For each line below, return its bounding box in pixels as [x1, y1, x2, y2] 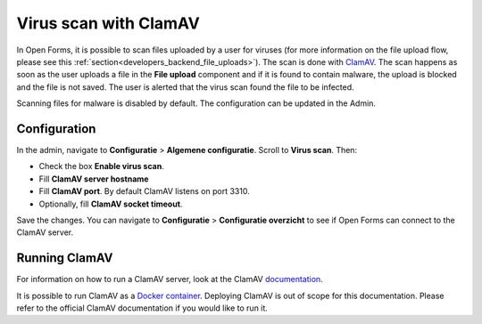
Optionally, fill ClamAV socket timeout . [38, 198, 183, 209]
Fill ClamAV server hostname [38, 174, 149, 184]
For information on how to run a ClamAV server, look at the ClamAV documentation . [16, 274, 323, 285]
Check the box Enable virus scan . [38, 161, 164, 172]
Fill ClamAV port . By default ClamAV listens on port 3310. [38, 186, 250, 197]
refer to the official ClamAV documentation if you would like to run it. [16, 303, 268, 313]
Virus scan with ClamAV [16, 13, 200, 33]
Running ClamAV [16, 250, 113, 266]
